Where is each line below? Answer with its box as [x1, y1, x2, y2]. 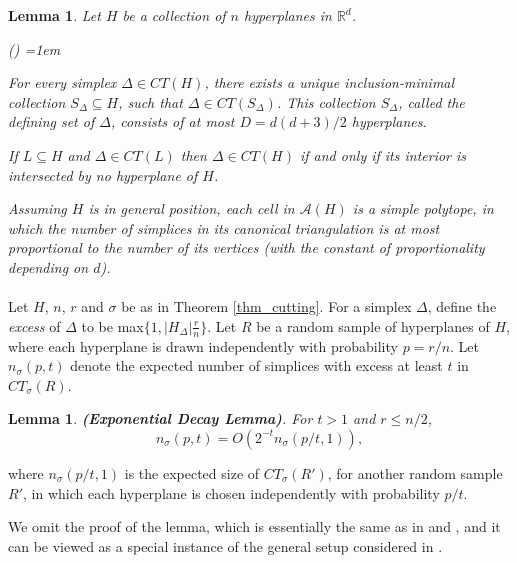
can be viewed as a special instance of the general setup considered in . [8, 535, 443, 556]
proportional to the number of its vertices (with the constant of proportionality [8, 237, 485, 258]
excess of [8, 315, 61, 336]
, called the [398, 91, 465, 112]
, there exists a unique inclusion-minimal [204, 72, 455, 93]
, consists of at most [110, 111, 235, 132]
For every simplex [8, 72, 117, 93]
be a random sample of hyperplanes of [256, 315, 490, 336]
